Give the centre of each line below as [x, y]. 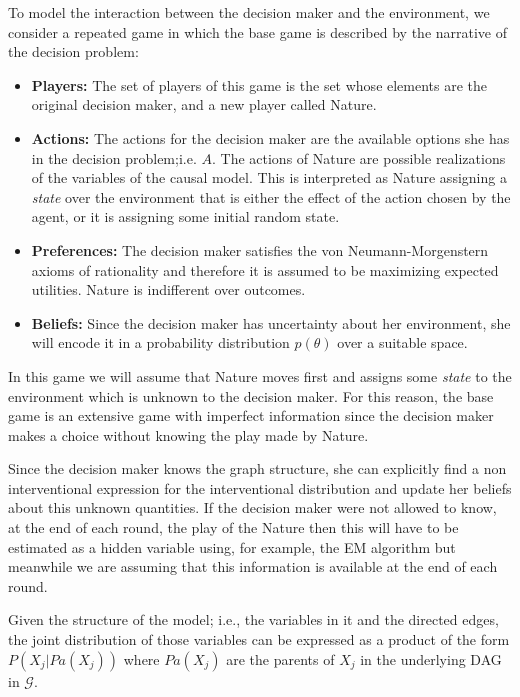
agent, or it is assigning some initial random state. [185, 216]
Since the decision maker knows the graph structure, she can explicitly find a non [257, 468]
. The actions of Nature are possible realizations [358, 157]
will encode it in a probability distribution [160, 342]
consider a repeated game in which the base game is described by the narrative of [258, 31]
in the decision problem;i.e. [114, 157]
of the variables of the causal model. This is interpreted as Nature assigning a [269, 177]
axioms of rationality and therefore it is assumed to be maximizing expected [265, 269]
